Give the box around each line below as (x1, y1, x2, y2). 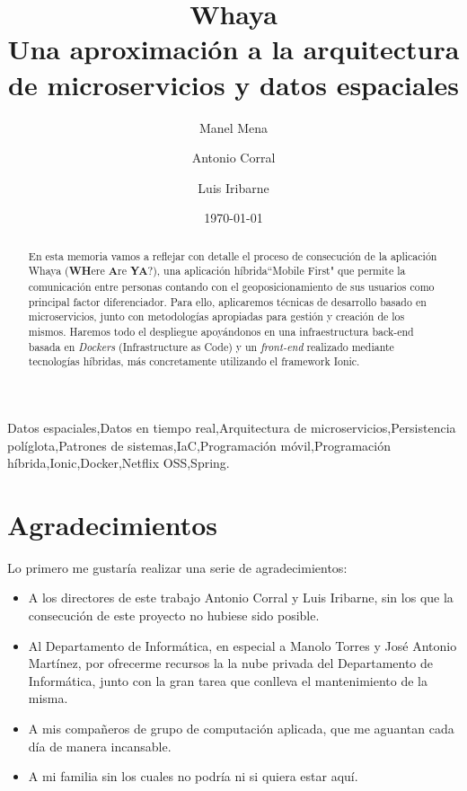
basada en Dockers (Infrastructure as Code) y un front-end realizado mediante (28, 338, 394, 354)
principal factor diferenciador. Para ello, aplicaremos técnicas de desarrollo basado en (28, 294, 427, 309)
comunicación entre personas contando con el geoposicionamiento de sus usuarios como (28, 278, 435, 294)
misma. (28, 689, 68, 708)
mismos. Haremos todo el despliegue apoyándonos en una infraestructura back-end (28, 323, 414, 338)
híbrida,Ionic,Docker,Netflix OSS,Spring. (7, 453, 230, 472)
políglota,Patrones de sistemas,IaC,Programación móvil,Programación (7, 435, 391, 454)
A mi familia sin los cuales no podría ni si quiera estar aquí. (28, 767, 358, 786)
